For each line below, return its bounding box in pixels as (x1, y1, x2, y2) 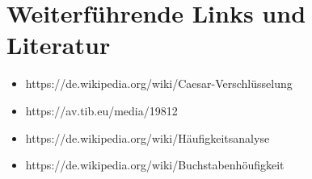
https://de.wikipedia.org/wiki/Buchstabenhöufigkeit (25, 156, 285, 173)
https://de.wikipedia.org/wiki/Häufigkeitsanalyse (25, 129, 270, 146)
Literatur (6, 28, 111, 61)
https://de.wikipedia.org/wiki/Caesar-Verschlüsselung (25, 75, 293, 92)
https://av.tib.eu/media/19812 (25, 102, 178, 119)
